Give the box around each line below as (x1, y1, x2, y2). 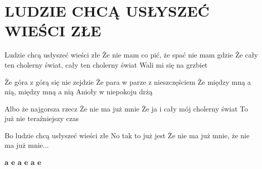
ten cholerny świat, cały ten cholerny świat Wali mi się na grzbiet (5, 59, 208, 70)
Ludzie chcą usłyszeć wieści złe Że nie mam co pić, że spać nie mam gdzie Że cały (5, 49, 258, 60)
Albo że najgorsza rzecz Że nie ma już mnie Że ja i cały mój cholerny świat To (5, 103, 248, 114)
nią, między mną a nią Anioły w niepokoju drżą (5, 86, 153, 97)
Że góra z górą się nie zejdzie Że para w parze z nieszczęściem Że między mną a (5, 76, 251, 87)
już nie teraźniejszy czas (5, 113, 79, 124)
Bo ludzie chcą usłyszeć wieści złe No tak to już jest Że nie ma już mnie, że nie (5, 130, 250, 140)
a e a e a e (5, 157, 41, 167)
